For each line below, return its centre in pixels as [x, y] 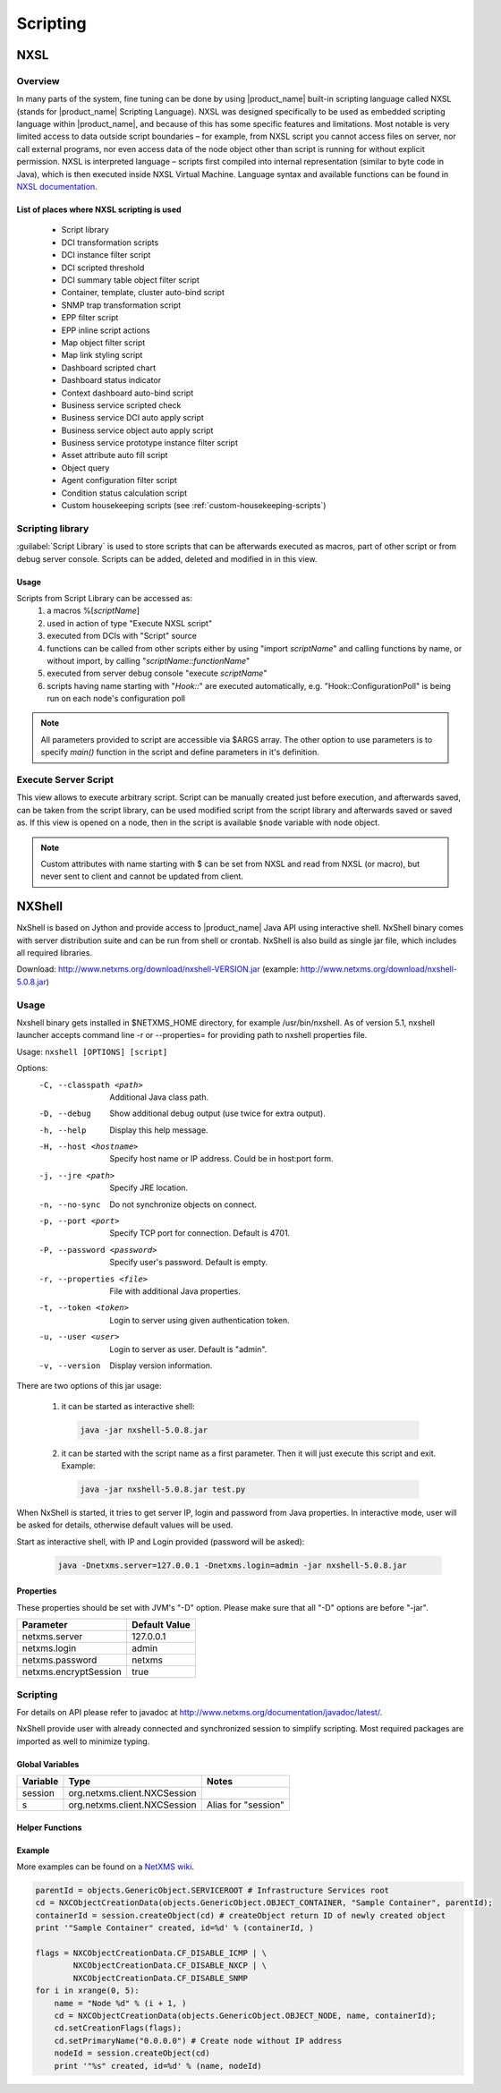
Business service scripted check [121, 405]
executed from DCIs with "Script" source [122, 636]
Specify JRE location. [149, 1188]
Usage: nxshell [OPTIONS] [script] [92, 1051]
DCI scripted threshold [103, 268]
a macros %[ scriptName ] [93, 611]
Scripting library [53, 528]
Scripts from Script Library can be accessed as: [104, 598]
